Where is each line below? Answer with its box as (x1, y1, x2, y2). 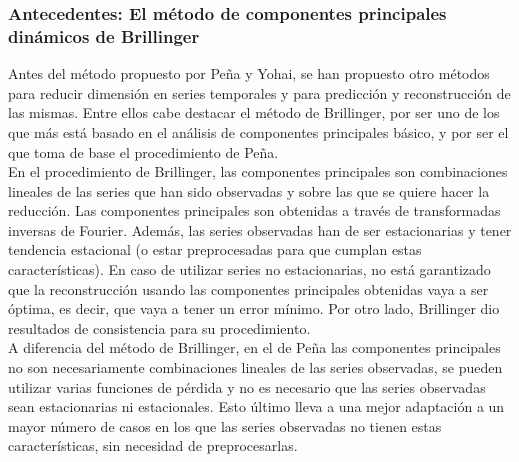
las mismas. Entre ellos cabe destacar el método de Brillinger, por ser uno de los (8, 102, 500, 123)
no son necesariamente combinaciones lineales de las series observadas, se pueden (8, 357, 503, 378)
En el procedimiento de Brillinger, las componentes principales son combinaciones (8, 161, 508, 182)
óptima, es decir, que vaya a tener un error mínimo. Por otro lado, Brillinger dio (8, 298, 500, 319)
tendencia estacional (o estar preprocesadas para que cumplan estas (8, 239, 422, 260)
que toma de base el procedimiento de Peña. (8, 141, 279, 162)
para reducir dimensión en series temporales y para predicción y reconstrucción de (8, 82, 511, 103)
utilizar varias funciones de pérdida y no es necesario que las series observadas (8, 376, 486, 397)
